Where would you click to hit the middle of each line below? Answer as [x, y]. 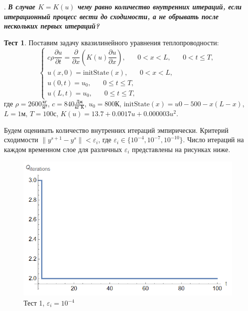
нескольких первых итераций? [52, 26]
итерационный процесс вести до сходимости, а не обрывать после [111, 16]
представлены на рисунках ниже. [181, 149]
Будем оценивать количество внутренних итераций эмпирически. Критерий [116, 130]
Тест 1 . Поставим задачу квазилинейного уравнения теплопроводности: [111, 42]
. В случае [20, 6]
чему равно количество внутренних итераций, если [160, 6]
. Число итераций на [213, 140]
